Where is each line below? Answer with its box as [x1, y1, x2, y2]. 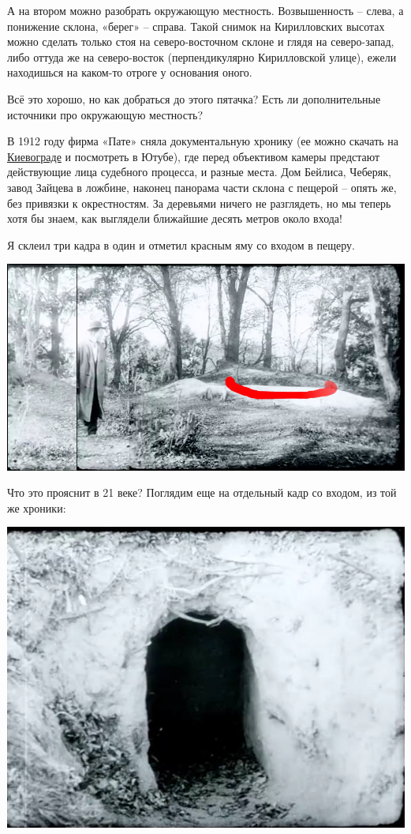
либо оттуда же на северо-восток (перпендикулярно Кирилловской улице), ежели [7, 48, 397, 65]
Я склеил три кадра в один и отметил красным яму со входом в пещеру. [7, 236, 355, 253]
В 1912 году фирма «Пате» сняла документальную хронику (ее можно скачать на [7, 133, 399, 149]
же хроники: [7, 499, 66, 516]
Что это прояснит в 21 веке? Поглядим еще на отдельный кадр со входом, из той [7, 484, 397, 501]
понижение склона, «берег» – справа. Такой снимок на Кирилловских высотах [7, 17, 385, 34]
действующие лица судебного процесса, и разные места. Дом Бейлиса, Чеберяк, [7, 163, 391, 180]
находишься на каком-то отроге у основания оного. [7, 64, 252, 81]
